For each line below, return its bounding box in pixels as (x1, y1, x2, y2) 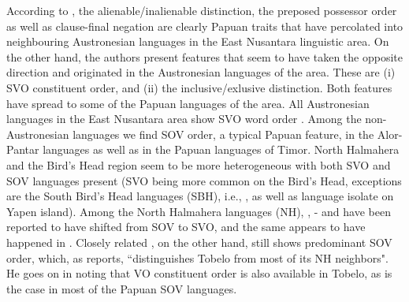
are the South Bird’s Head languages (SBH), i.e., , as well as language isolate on (6, 188, 394, 204)
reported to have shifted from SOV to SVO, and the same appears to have (6, 218, 366, 235)
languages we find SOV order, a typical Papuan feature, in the (73, 125, 374, 142)
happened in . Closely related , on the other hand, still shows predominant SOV (6, 233, 392, 250)
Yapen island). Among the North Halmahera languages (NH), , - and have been (6, 203, 391, 219)
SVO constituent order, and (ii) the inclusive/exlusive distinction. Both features (6, 79, 392, 95)
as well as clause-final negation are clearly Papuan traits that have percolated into (6, 17, 403, 34)
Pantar (6, 141, 39, 158)
